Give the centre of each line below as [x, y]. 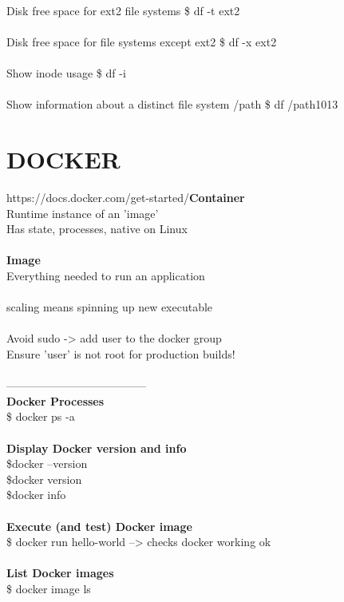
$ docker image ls [49, 588]
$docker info [36, 495]
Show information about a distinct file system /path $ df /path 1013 [172, 104]
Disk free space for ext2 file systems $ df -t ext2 [123, 10]
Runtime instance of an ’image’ [83, 213]
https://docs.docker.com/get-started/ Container [126, 198]
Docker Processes [55, 400]
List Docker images [60, 573]
